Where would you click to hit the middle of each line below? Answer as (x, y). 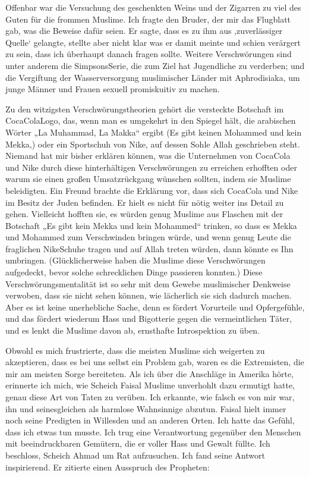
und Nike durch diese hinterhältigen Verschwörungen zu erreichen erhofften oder (151, 167)
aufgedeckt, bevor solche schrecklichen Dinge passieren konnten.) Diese (134, 272)
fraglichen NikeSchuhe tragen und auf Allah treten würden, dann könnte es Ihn (149, 248)
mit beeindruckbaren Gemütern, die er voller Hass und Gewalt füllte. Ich (138, 443)
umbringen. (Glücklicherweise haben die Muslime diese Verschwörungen (135, 260)
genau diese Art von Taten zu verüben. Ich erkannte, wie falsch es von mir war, (150, 397)
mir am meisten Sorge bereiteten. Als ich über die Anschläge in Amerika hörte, (149, 373)
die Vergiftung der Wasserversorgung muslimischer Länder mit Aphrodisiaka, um (153, 77)
